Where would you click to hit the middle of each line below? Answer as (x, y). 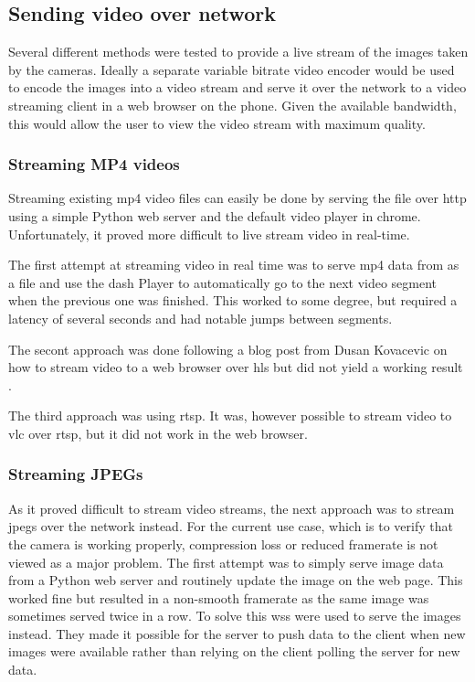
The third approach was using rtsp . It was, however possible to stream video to (230, 416)
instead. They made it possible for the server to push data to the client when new (237, 633)
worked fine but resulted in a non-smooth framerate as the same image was (219, 597)
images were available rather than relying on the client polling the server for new (234, 651)
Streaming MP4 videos (94, 164)
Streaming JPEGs (76, 474)
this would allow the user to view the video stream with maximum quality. (217, 123)
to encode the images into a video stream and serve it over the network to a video (237, 87)
